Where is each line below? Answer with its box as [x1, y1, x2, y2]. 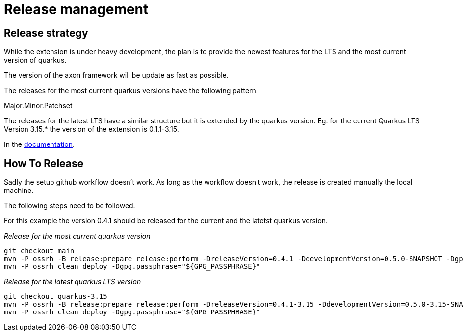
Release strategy [4, 26, 88, 39]
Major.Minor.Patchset [4, 101, 73, 110]
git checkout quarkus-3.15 [4, 292, 107, 301]
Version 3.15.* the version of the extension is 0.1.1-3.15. [4, 125, 179, 134]
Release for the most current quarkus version [4, 232, 151, 240]
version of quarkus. [4, 56, 67, 65]
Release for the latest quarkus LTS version [4, 277, 141, 286]
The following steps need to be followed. [4, 201, 135, 210]
